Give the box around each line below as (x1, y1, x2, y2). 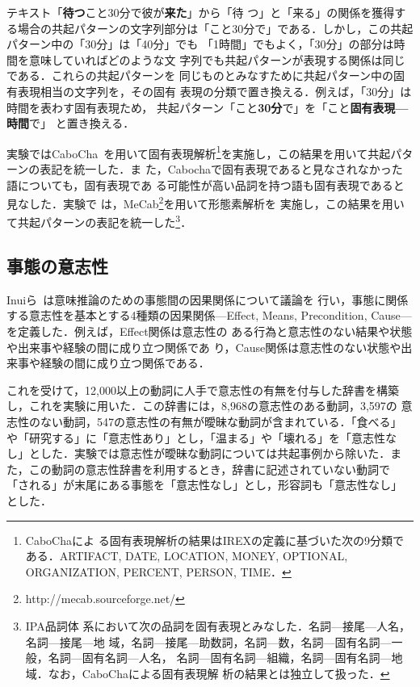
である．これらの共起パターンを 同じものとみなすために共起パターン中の (6, 67, 394, 84)
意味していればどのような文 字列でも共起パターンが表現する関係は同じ (28, 51, 405, 68)
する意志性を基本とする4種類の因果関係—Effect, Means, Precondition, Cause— (6, 307, 412, 324)
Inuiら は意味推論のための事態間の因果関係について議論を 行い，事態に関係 (6, 291, 409, 308)
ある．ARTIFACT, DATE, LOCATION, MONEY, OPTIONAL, (25, 547, 348, 564)
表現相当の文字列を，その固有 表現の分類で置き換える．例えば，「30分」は (17, 82, 412, 99)
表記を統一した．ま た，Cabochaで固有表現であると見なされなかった (40, 161, 403, 177)
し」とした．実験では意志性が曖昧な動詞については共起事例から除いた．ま (6, 445, 402, 462)
